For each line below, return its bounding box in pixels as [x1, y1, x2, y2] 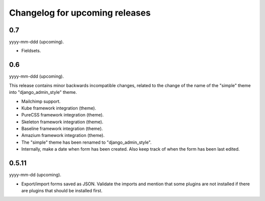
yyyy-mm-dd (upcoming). [9, 172, 61, 178]
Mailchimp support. [21, 98, 61, 104]
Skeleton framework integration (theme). [21, 119, 104, 125]
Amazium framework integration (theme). [21, 133, 105, 138]
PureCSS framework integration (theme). [21, 112, 104, 118]
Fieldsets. [21, 48, 41, 54]
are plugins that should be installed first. [21, 187, 103, 193]
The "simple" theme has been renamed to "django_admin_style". [21, 139, 152, 145]
